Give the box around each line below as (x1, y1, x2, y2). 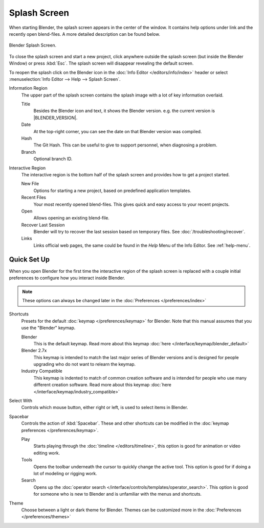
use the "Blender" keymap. (21, 325, 76, 331)
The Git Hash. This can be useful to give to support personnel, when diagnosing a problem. (33, 142, 218, 148)
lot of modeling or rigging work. (33, 470, 97, 476)
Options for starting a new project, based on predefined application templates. (33, 188, 192, 193)
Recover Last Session (21, 222, 65, 228)
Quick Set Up (9, 255, 50, 264)
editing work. (33, 450, 60, 456)
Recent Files (21, 194, 46, 200)
